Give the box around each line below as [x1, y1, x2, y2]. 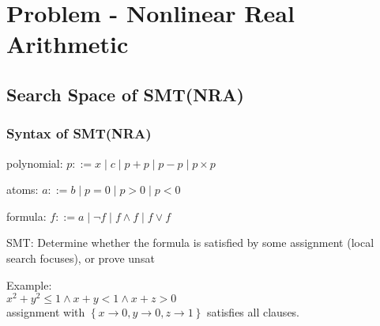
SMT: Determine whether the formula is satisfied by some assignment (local [6, 234, 374, 251]
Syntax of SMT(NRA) [6, 123, 152, 143]
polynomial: [6, 154, 63, 171]
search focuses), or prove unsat [6, 249, 155, 266]
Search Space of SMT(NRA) [6, 81, 244, 106]
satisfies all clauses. [206, 304, 299, 320]
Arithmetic [6, 28, 129, 60]
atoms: [6, 181, 39, 198]
